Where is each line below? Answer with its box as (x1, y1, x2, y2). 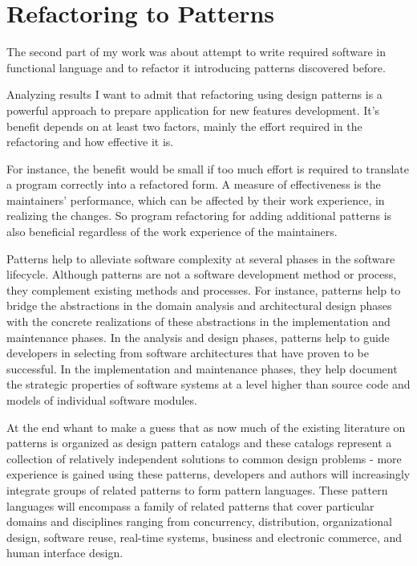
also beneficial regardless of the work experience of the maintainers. (6, 223, 338, 240)
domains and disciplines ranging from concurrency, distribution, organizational (6, 513, 392, 530)
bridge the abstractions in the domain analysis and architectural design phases (6, 297, 392, 314)
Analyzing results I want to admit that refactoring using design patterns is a (6, 86, 383, 103)
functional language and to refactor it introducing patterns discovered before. (6, 59, 386, 75)
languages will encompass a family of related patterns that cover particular (6, 497, 374, 514)
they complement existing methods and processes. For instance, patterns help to (6, 281, 401, 298)
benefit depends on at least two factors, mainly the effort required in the (6, 117, 362, 134)
